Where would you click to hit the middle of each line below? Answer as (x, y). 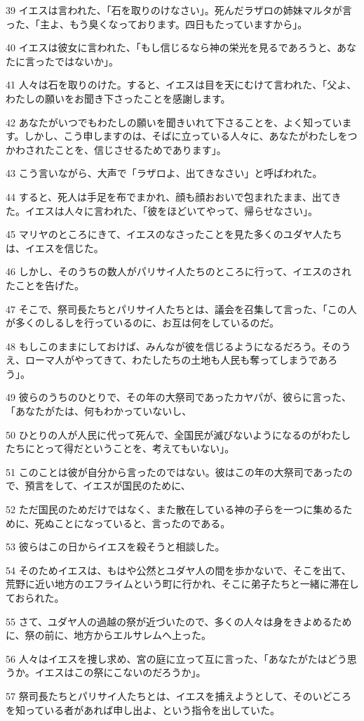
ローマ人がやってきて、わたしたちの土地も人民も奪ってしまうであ (176, 360)
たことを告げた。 (45, 285)
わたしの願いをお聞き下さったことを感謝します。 (118, 98)
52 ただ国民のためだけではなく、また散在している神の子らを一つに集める (174, 509)
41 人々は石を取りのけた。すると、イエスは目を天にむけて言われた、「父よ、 (181, 85)
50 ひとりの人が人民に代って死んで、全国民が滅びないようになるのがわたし (178, 434)
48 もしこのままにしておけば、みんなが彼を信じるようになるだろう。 (164, 346)
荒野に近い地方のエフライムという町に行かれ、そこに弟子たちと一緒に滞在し (182, 584)
